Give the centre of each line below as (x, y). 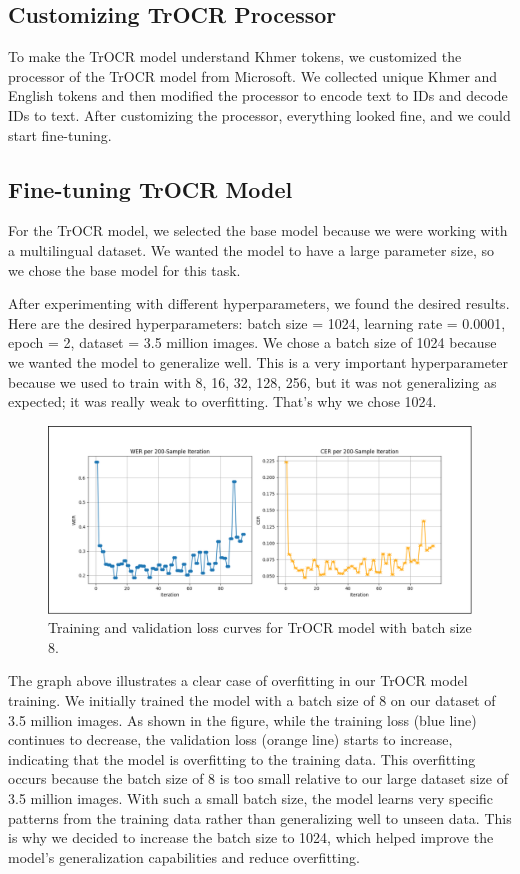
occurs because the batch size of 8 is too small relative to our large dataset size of (258, 778)
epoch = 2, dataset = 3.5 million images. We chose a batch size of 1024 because (252, 342)
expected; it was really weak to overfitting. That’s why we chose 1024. (222, 401)
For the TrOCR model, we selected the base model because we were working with (258, 230)
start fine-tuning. (60, 134)
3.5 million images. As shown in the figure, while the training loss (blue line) (242, 719)
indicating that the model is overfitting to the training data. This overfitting (242, 758)
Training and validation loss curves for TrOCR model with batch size (260, 627)
